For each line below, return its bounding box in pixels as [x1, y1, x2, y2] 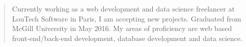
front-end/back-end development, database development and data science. [12, 32, 242, 43]
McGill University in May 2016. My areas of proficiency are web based [12, 23, 232, 33]
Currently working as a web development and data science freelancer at [12, 3, 235, 13]
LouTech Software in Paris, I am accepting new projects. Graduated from [12, 13, 241, 23]
